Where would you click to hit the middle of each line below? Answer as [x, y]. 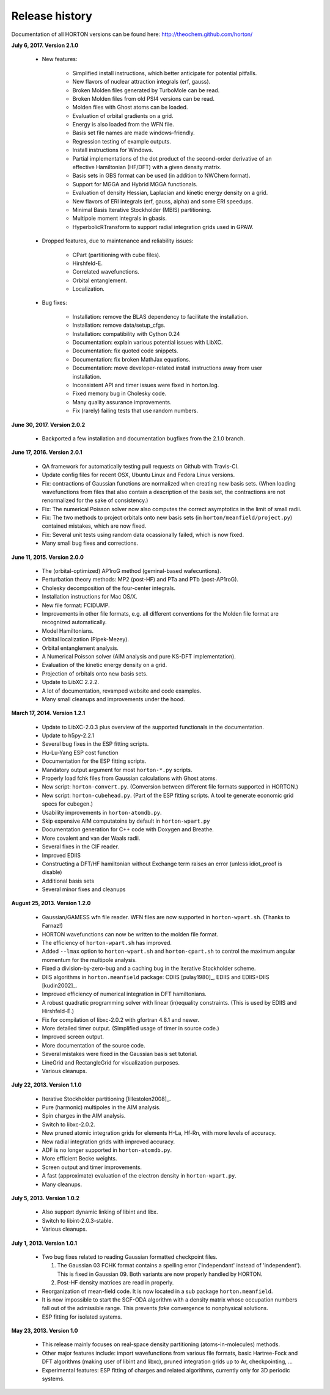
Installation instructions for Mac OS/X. [90, 597]
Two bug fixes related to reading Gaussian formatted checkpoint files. [130, 1257]
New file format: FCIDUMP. [76, 605]
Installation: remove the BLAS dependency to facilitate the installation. [160, 316]
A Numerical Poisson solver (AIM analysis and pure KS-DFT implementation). [139, 656]
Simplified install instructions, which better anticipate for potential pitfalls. [165, 73]
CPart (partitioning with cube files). [117, 255]
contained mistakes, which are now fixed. [94, 526]
